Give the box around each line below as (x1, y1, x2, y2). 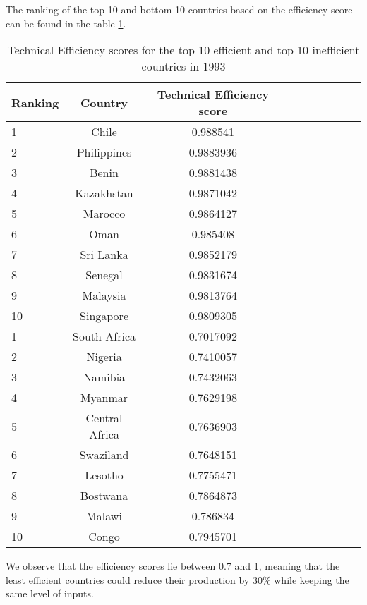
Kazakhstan (75, 185, 133, 202)
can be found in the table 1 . (6, 16, 126, 30)
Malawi (86, 508, 122, 525)
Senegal (85, 267, 123, 283)
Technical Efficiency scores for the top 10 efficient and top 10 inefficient (7, 42, 360, 59)
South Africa (73, 328, 136, 345)
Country (80, 94, 128, 111)
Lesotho (85, 467, 124, 484)
